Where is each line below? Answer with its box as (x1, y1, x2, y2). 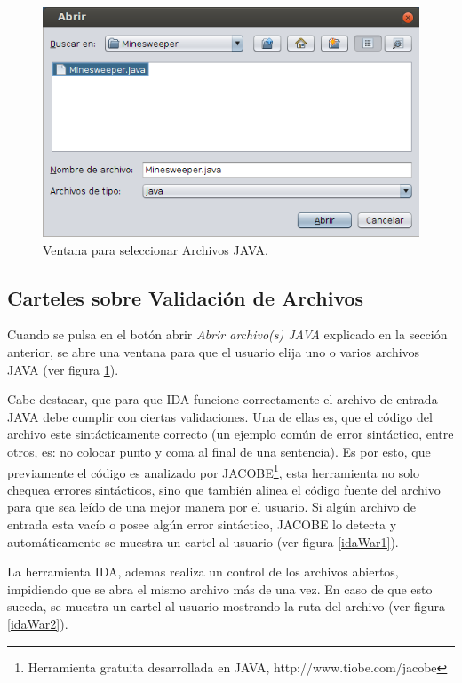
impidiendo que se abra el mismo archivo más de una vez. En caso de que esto (7, 579, 433, 598)
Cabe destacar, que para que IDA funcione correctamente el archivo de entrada (7, 390, 438, 409)
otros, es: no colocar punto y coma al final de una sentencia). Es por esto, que (7, 441, 431, 460)
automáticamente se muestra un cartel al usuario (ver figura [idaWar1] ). (7, 532, 399, 551)
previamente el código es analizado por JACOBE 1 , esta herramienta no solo (7, 460, 420, 481)
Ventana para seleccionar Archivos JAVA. (43, 240, 269, 258)
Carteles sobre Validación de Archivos (7, 283, 364, 311)
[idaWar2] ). (7, 614, 68, 632)
